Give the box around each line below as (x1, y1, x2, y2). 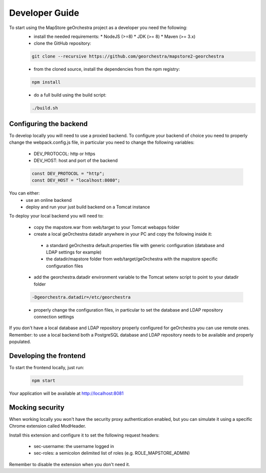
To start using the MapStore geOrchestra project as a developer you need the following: (9, 25, 188, 31)
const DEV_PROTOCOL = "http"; (32, 170, 105, 176)
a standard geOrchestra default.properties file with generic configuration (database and (46, 242, 224, 248)
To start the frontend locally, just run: (9, 365, 84, 371)
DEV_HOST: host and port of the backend (33, 158, 118, 163)
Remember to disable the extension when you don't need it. (9, 461, 131, 467)
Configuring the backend (9, 120, 88, 128)
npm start (32, 378, 56, 383)
